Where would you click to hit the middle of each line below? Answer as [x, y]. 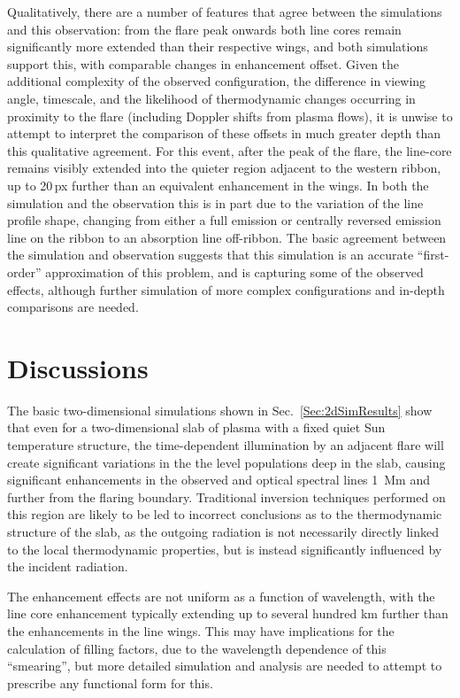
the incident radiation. [68, 566]
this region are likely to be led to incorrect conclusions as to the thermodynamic [225, 514]
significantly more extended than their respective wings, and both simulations [218, 47]
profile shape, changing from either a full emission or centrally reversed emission [224, 220]
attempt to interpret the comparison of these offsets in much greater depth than [224, 133]
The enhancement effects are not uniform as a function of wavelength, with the [221, 596]
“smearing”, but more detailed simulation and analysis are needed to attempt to [225, 666]
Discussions [78, 367]
